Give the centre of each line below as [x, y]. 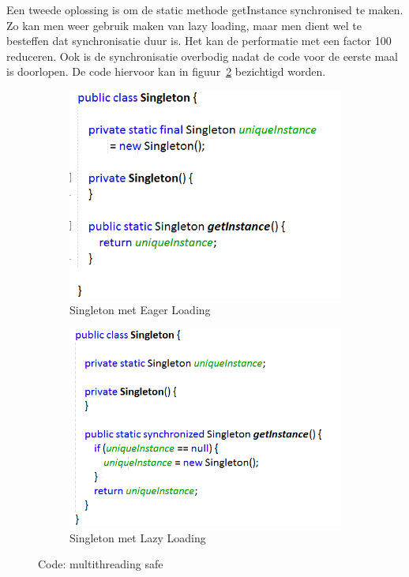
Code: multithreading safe [101, 564]
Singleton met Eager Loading [140, 309]
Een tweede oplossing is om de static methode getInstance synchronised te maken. [205, 9]
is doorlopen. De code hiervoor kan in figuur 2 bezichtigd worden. [166, 71]
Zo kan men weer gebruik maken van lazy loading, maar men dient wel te [184, 25]
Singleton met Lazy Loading [138, 537]
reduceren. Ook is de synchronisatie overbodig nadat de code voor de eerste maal [202, 56]
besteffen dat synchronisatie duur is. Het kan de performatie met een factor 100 [199, 41]
